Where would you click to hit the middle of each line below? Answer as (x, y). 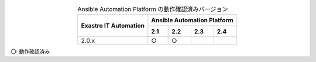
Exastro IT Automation (113, 26)
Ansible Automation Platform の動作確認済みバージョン (153, 9)
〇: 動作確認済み (30, 51)
